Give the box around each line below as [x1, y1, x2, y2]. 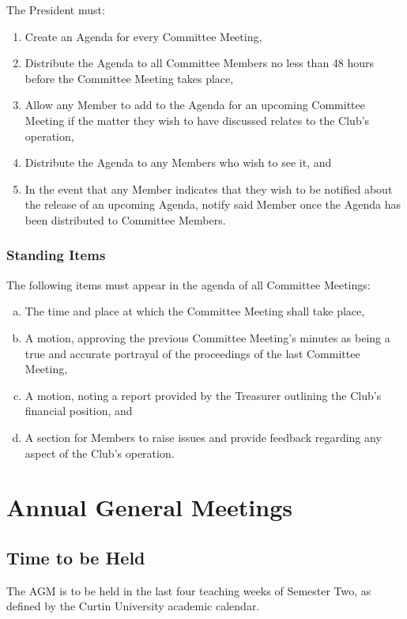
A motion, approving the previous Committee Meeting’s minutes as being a [24, 329, 390, 345]
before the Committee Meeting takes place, [24, 70, 234, 86]
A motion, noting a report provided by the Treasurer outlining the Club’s [24, 387, 382, 403]
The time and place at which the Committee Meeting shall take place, [24, 303, 365, 319]
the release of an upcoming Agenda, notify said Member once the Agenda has [24, 196, 401, 213]
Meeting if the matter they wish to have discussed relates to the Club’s [24, 111, 370, 128]
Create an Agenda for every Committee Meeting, [24, 28, 262, 44]
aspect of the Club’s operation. [24, 444, 175, 461]
